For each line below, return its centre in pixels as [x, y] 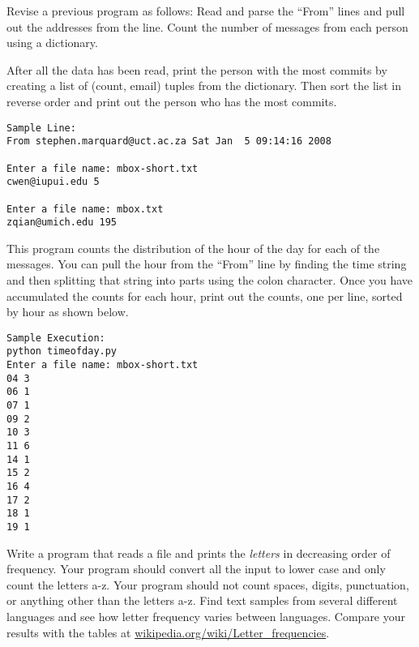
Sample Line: [41, 128]
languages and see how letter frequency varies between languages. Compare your [206, 616]
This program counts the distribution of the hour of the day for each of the [193, 248]
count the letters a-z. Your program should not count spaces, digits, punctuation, [208, 584]
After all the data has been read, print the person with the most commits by [197, 69]
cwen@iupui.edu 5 [53, 182]
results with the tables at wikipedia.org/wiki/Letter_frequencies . [168, 632]
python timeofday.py [62, 351]
